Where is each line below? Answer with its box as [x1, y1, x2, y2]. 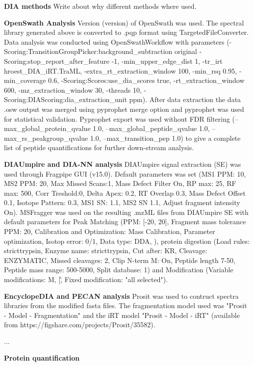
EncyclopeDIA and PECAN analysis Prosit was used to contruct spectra [4, 290, 239, 301]
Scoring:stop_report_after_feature [4, 55, 109, 66]
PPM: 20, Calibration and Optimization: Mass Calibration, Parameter [4, 226, 215, 236]
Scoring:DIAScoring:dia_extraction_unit [4, 94, 127, 105]
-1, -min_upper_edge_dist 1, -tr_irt [111, 55, 223, 66]
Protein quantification [4, 352, 80, 363]
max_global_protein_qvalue [4, 123, 91, 133]
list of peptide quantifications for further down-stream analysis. [4, 142, 194, 153]
